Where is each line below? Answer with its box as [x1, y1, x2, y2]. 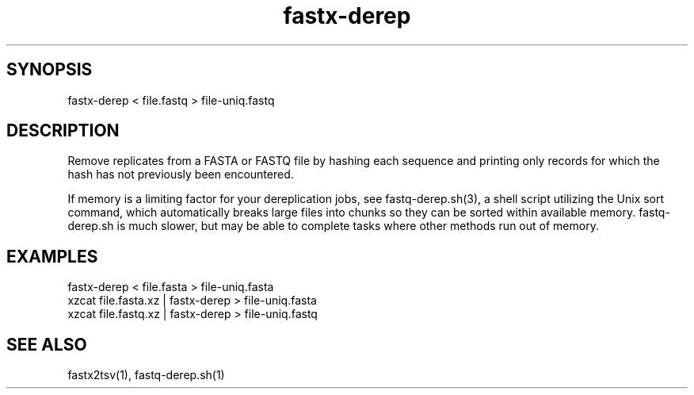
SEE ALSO [6, 334, 87, 355]
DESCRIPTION [6, 121, 120, 141]
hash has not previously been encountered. [67, 167, 294, 182]
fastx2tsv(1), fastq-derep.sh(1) [67, 368, 225, 382]
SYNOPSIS [6, 59, 93, 80]
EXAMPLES [6, 246, 98, 267]
